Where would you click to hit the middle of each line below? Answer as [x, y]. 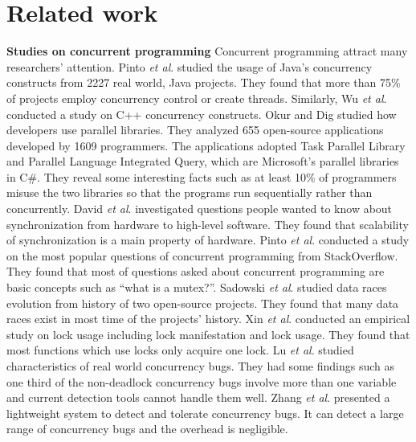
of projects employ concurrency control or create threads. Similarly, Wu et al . [197, 98]
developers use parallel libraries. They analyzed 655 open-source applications [195, 130]
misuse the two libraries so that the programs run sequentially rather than [190, 192]
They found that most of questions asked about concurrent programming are [196, 271]
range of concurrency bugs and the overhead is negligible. [147, 429]
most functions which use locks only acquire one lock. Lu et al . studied [180, 350]
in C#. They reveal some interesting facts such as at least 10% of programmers [202, 176]
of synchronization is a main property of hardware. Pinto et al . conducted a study [208, 240]
